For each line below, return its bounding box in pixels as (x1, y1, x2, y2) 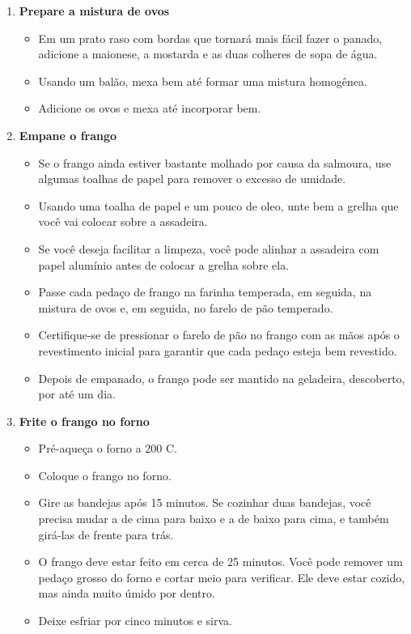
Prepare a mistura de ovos (19, 2, 170, 19)
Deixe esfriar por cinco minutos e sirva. (38, 612, 232, 629)
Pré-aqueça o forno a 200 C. (38, 440, 177, 457)
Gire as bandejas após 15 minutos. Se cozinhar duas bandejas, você (38, 494, 371, 511)
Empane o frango (19, 126, 117, 143)
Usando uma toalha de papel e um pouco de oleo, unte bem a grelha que (38, 197, 399, 214)
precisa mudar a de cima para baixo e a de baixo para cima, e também (38, 510, 389, 527)
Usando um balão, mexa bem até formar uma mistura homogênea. (38, 72, 367, 89)
